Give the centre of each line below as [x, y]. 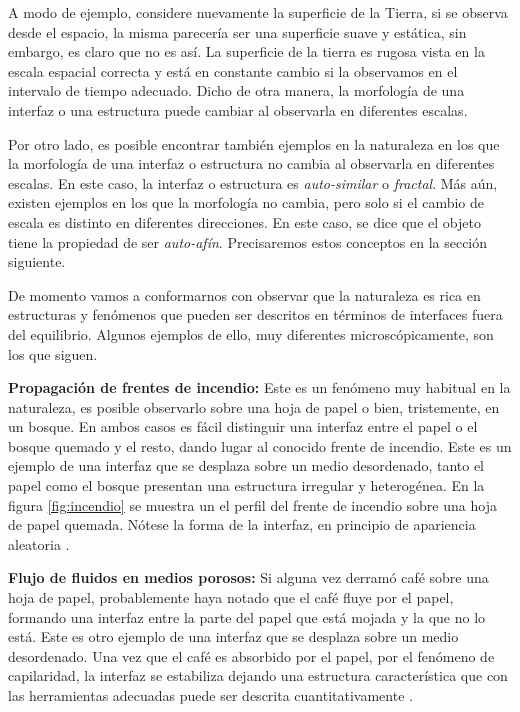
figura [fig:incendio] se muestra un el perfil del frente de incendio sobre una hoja [252, 504]
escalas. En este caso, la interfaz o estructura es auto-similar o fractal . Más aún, [253, 182]
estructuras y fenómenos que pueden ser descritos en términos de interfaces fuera [255, 314]
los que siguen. [53, 353]
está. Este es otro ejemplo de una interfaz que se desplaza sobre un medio [233, 636]
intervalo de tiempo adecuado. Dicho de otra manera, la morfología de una [236, 90]
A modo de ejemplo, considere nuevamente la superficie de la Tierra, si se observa [258, 12]
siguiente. [37, 261]
